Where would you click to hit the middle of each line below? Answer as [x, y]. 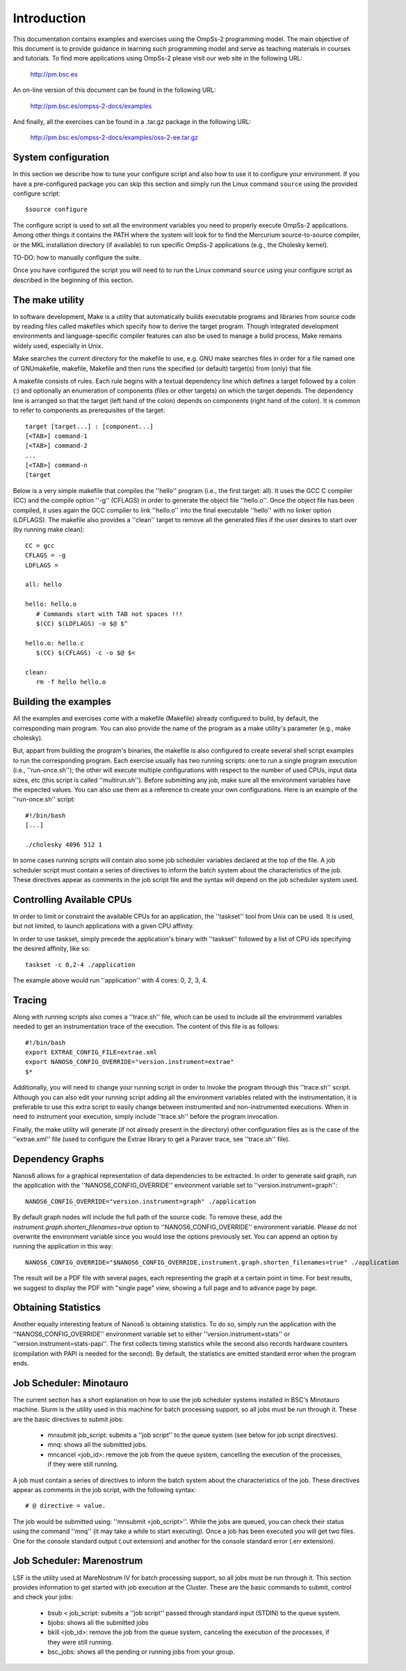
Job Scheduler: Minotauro [71, 1383]
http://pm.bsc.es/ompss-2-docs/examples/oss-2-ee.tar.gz [114, 138]
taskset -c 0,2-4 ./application [80, 965]
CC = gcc [40, 546]
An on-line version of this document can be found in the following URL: [114, 90]
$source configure [57, 210]
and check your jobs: [43, 1597]
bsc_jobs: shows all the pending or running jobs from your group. [141, 1652]
